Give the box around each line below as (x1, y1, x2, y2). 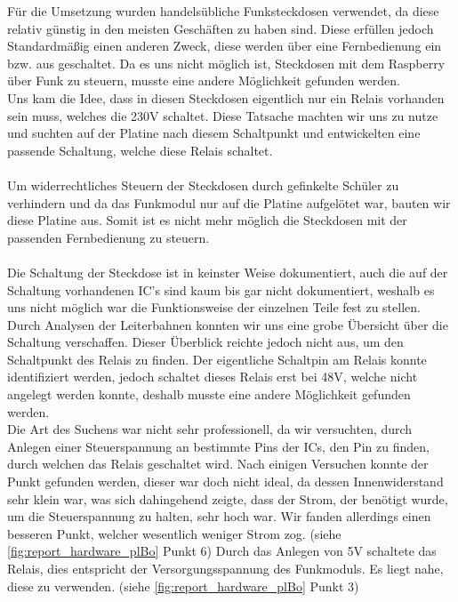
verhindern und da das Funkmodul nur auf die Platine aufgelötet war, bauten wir (7, 193, 451, 212)
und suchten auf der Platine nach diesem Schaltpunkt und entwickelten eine (7, 124, 421, 142)
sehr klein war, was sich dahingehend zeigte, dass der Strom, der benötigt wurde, (7, 489, 448, 508)
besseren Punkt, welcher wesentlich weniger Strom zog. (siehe (7, 524, 341, 542)
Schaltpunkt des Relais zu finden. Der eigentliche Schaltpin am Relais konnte (7, 349, 427, 368)
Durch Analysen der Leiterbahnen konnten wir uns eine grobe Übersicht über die (7, 315, 448, 333)
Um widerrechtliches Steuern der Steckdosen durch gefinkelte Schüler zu (7, 175, 399, 194)
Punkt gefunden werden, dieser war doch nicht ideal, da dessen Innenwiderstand (7, 472, 444, 491)
